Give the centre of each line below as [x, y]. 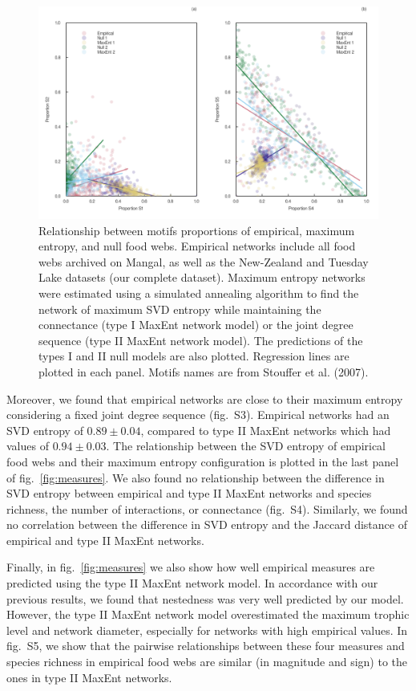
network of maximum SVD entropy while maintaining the [180, 309]
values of [28, 446]
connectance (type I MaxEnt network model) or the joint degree [196, 325]
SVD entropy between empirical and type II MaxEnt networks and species [189, 493]
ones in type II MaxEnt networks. [89, 677]
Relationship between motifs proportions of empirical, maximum [197, 230]
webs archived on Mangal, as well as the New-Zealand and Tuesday [204, 261]
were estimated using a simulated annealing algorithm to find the [199, 293]
